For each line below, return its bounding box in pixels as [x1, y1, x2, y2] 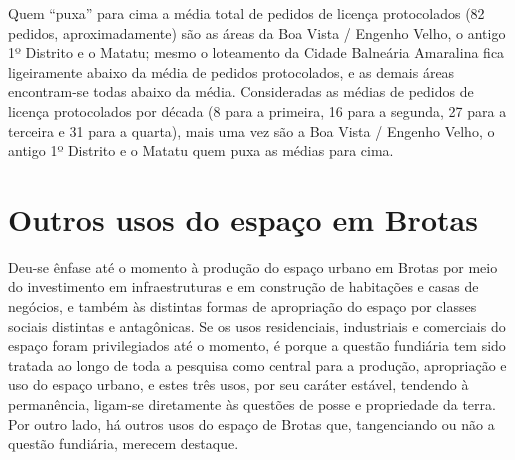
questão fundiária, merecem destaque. [8, 433, 239, 454]
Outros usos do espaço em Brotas [8, 198, 478, 239]
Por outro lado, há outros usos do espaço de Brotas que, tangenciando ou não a [8, 413, 495, 434]
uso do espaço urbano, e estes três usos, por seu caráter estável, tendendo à [8, 374, 469, 395]
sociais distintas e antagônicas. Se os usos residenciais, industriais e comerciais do [8, 315, 506, 336]
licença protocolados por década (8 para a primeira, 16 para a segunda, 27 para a [8, 100, 507, 121]
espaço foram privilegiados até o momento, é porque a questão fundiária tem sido [8, 335, 506, 356]
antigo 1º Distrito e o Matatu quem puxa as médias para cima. [8, 140, 394, 161]
